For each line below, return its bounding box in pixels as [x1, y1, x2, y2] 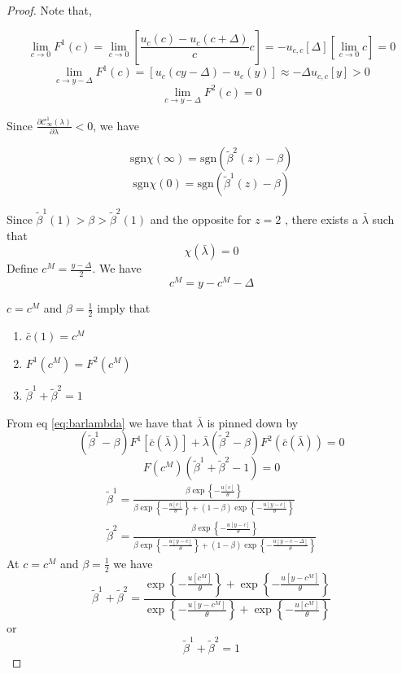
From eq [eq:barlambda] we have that [7, 414, 193, 431]
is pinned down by [207, 414, 299, 431]
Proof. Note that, [7, 2, 92, 18]
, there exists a [284, 211, 358, 227]
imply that [97, 300, 151, 317]
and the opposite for [150, 211, 251, 227]
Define [7, 260, 38, 277]
